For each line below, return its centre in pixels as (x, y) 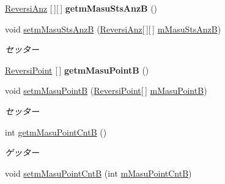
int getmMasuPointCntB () (56, 132)
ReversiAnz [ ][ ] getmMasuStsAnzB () (81, 8)
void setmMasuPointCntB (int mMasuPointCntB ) (98, 173)
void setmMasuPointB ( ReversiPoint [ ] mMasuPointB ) (106, 90)
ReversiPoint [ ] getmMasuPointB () (77, 70)
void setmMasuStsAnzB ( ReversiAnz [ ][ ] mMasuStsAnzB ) (113, 29)
